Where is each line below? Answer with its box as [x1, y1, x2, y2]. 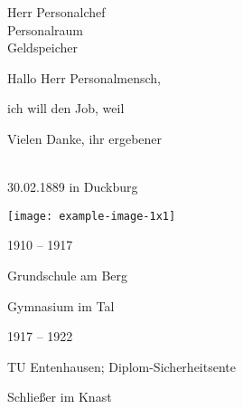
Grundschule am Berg [7, 266, 128, 284]
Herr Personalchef [7, 3, 106, 21]
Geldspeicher [7, 38, 78, 57]
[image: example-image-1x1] [7, 209, 176, 223]
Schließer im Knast [7, 387, 112, 406]
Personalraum [7, 20, 83, 39]
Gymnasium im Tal [7, 296, 115, 315]
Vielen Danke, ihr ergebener [7, 128, 163, 147]
